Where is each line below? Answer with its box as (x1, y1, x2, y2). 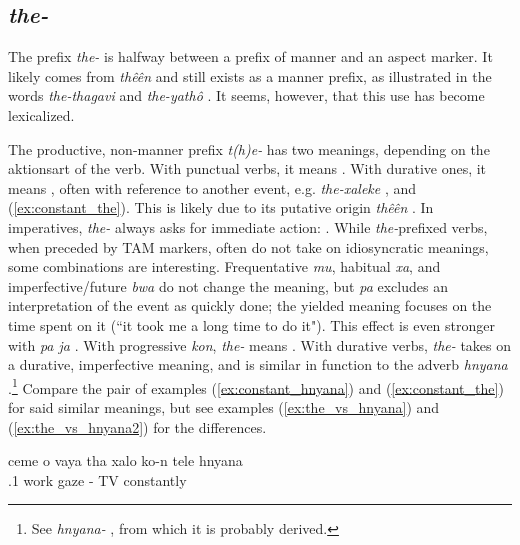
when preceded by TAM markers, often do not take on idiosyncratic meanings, (8, 236, 489, 257)
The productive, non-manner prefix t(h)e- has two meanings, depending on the (8, 138, 490, 159)
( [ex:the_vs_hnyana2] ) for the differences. (8, 416, 267, 437)
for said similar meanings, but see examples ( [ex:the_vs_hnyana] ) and (8, 396, 440, 417)
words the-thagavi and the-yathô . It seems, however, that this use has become (8, 85, 485, 106)
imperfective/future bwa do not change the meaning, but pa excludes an (8, 275, 448, 296)
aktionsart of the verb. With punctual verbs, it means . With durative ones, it (8, 158, 487, 179)
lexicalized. (8, 104, 75, 125)
